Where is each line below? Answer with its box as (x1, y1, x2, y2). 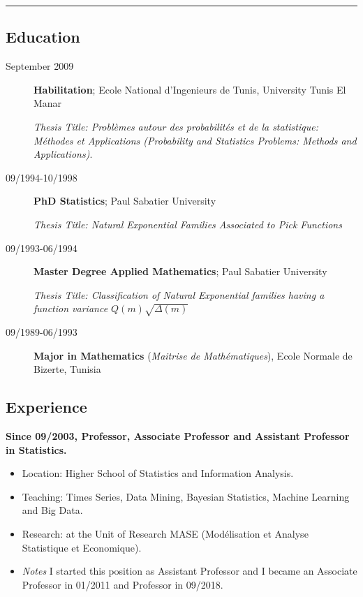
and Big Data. (22, 503, 83, 517)
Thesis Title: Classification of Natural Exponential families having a (34, 287, 325, 302)
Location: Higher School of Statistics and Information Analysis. (22, 466, 294, 480)
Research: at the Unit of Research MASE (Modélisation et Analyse (22, 526, 309, 541)
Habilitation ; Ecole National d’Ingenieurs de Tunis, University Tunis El (34, 82, 346, 96)
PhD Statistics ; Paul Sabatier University (34, 193, 216, 208)
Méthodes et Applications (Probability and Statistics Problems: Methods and (34, 133, 357, 147)
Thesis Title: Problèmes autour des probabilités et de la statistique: (34, 119, 318, 133)
